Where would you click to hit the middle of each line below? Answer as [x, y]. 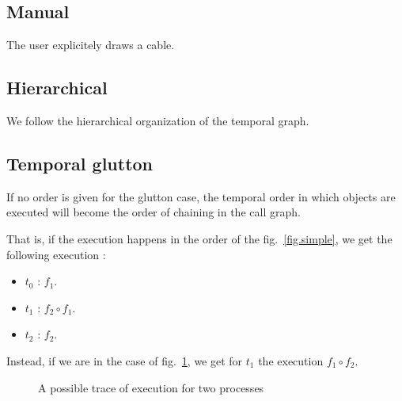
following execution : [56, 254]
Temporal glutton [80, 163]
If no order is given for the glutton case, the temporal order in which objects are [201, 196]
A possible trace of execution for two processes [151, 387]
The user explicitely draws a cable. [91, 45]
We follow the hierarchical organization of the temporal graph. [158, 120]
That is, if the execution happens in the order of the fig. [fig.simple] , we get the [199, 238]
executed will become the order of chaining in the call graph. [154, 212]
